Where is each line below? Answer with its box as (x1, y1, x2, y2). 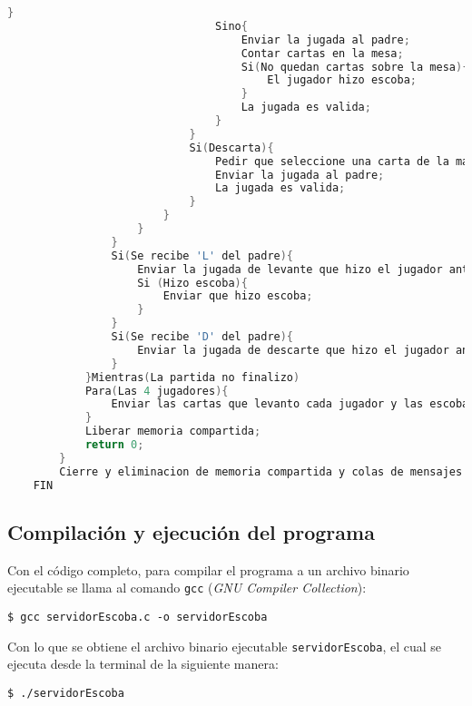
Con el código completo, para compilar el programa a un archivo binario (7, 560, 409, 579)
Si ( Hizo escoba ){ (137, 276, 248, 289)
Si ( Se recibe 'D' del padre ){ (111, 330, 294, 343)
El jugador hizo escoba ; (267, 74, 418, 87)
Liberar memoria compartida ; (84, 425, 261, 438)
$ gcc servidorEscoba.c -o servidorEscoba (7, 610, 268, 623)
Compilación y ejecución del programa (7, 517, 375, 545)
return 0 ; (84, 438, 144, 451)
